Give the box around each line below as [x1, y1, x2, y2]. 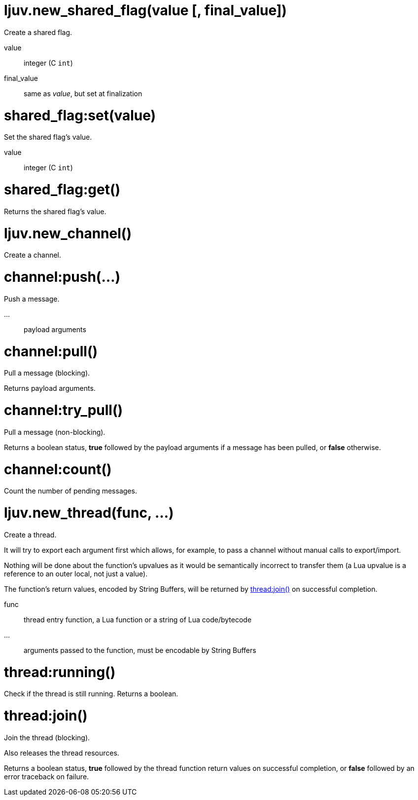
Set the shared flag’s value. [4, 133, 92, 142]
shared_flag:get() [4, 181, 121, 198]
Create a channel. [4, 251, 62, 260]
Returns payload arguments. [4, 384, 96, 393]
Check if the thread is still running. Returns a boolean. [4, 689, 178, 698]
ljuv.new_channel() [4, 225, 132, 242]
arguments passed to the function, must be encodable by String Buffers [24, 646, 256, 654]
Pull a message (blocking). [4, 369, 90, 378]
